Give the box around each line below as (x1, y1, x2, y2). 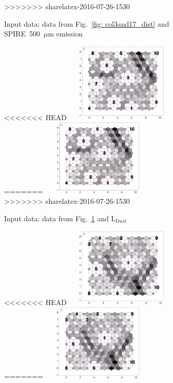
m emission (48, 28, 83, 39)
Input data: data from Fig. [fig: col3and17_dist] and (4, 18, 169, 29)
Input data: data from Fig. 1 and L (4, 213, 116, 223)
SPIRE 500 (4, 28, 40, 39)
